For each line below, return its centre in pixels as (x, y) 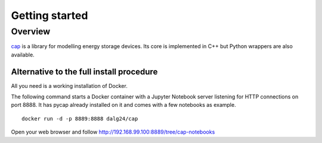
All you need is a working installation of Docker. (69, 85)
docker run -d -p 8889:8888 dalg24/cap (80, 118)
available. (23, 55)
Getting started (49, 15)
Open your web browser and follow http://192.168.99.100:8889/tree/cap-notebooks (113, 132)
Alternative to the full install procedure (84, 71)
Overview (31, 31)
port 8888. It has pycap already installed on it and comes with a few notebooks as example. (123, 105)
